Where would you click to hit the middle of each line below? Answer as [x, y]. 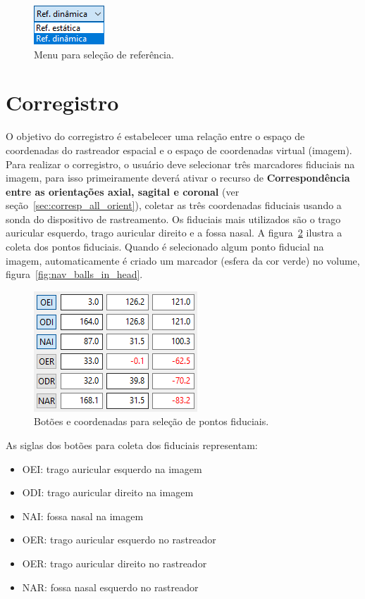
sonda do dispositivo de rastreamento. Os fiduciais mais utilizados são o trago [173, 219]
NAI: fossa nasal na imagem [83, 516]
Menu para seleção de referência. [104, 54]
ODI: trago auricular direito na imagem [108, 492]
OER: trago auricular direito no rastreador [115, 563]
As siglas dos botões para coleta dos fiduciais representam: [132, 445]
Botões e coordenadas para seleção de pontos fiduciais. [151, 421]
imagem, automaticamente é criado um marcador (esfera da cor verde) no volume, [183, 260]
